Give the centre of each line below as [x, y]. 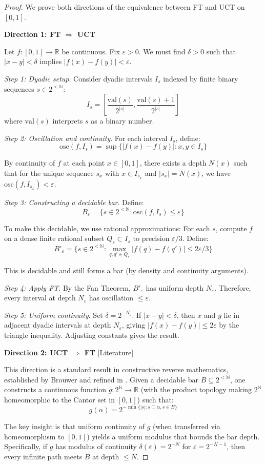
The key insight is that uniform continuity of [74, 426]
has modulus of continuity [96, 446]
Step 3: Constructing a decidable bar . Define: [74, 202]
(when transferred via [187, 426]
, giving [134, 325]
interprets [68, 121]
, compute [231, 228]
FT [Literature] [109, 352]
